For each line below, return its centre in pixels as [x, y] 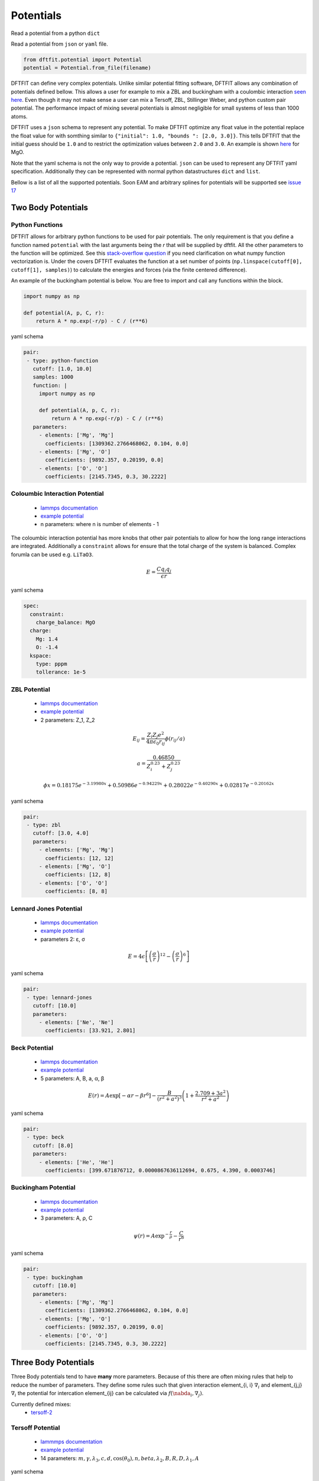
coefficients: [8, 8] [77, 891]
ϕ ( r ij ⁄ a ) [175, 739]
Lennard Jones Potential [47, 908]
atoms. [19, 116]
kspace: [41, 655]
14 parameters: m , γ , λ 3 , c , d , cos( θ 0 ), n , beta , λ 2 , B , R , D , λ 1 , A [120, 1459]
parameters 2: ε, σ [63, 939]
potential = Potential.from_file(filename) [87, 68]
